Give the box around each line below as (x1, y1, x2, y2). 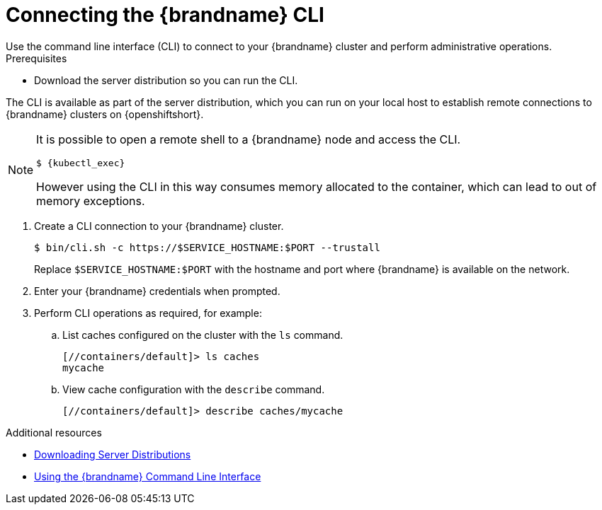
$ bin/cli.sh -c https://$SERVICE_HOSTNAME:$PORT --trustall (34, 241, 380, 253)
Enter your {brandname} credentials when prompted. (34, 284, 280, 297)
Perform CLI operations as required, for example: (34, 306, 262, 319)
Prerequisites (6, 52, 67, 64)
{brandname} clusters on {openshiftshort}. (6, 108, 204, 120)
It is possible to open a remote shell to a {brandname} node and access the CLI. (36, 132, 461, 146)
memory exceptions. (36, 193, 145, 208)
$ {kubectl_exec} (36, 157, 125, 168)
